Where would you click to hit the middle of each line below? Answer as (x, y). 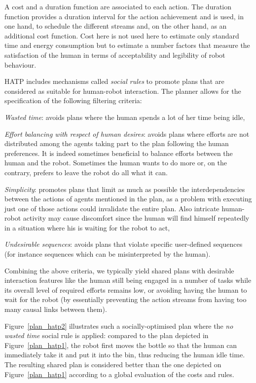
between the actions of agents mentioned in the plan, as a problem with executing (128, 199)
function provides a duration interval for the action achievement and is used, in (124, 16)
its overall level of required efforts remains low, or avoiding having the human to (126, 289)
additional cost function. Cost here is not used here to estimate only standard (122, 35)
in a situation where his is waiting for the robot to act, (87, 227)
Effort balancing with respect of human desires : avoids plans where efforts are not (127, 134)
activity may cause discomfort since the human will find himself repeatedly (136, 218)
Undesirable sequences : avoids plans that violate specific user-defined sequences (124, 244)
